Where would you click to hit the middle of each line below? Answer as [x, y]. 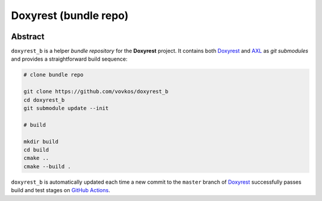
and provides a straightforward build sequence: [69, 59]
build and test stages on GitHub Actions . [61, 190]
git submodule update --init [66, 108]
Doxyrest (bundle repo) [70, 15]
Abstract [28, 37]
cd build [36, 150]
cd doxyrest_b [44, 100]
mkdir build [41, 142]
